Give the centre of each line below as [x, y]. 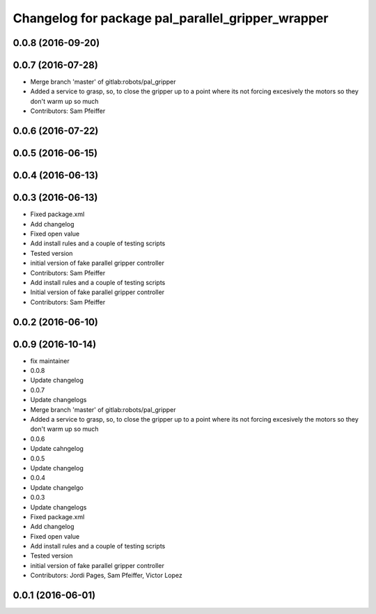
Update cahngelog [57, 449]
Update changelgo [57, 487]
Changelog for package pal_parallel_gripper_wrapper [171, 18]
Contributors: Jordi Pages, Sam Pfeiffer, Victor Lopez [106, 576]
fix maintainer [50, 361]
